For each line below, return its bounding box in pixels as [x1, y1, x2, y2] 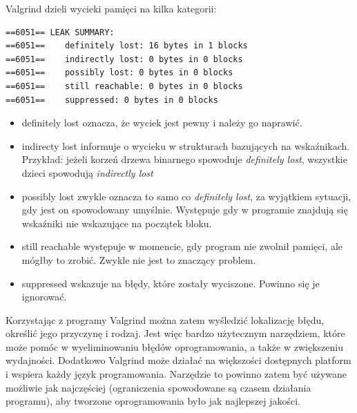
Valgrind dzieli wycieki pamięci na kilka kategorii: [6, 1, 217, 15]
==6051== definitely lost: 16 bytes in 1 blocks [6, 41, 248, 51]
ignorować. [21, 289, 67, 304]
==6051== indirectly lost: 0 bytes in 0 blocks [6, 54, 243, 64]
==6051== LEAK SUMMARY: [6, 27, 115, 37]
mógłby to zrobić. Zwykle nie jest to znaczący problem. [21, 252, 256, 267]
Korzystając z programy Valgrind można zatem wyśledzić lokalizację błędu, [6, 312, 325, 327]
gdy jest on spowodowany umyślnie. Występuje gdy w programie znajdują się [21, 202, 348, 217]
